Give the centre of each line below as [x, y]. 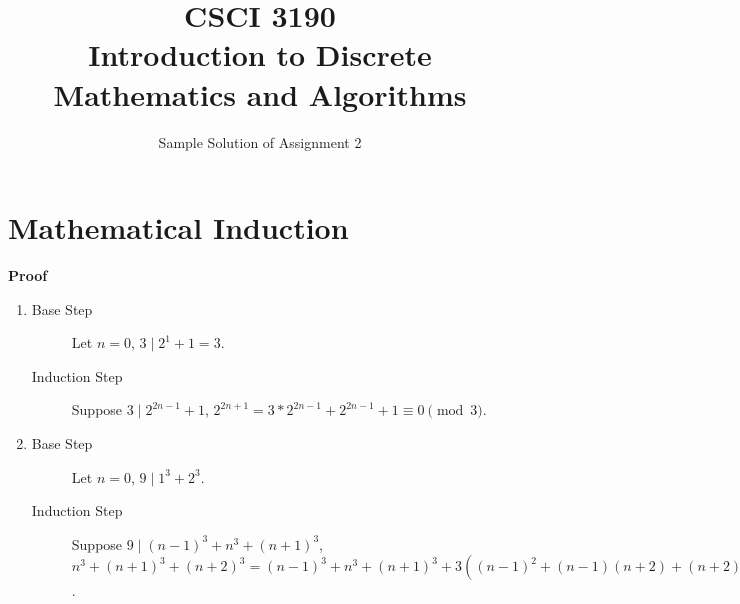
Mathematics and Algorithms [260, 93]
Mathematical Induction [178, 227]
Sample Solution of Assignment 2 [260, 141]
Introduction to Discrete [260, 54]
